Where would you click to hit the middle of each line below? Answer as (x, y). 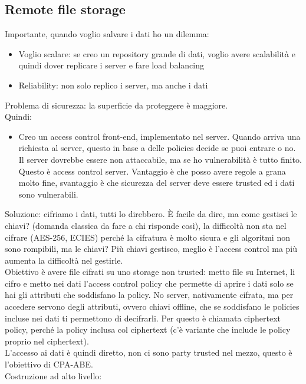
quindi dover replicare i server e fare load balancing (111, 65)
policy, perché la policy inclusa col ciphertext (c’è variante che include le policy (148, 329)
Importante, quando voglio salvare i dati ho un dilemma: (107, 34)
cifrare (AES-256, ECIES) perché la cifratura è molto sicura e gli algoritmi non (147, 237)
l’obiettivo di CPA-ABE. (49, 364)
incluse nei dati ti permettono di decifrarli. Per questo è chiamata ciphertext (143, 318)
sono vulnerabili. (48, 194)
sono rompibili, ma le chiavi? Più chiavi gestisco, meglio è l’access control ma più (151, 249)
